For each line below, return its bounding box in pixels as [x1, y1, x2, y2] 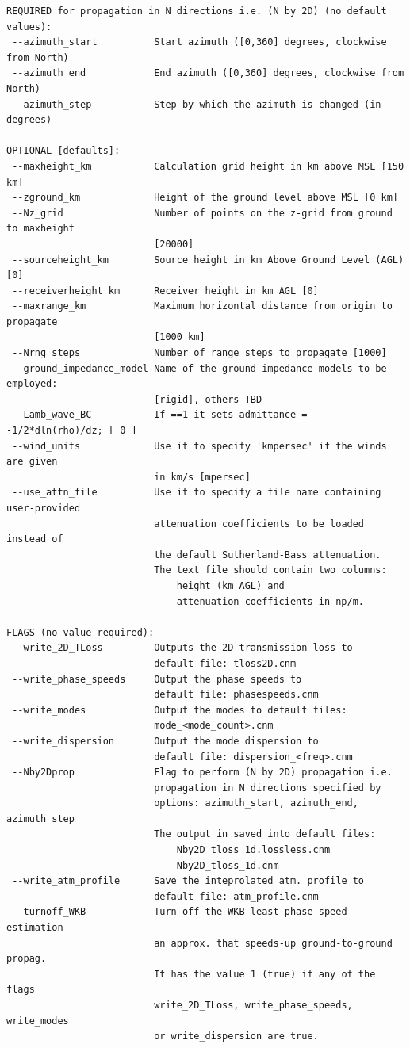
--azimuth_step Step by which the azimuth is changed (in [12, 98, 381, 110]
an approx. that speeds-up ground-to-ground [154, 937, 393, 949]
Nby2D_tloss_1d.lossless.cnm [176, 844, 331, 856]
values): [6, 21, 52, 33]
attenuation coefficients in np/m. [176, 595, 365, 607]
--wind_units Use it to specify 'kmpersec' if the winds [12, 440, 387, 452]
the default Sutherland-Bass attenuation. [154, 549, 381, 560]
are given [6, 456, 58, 468]
